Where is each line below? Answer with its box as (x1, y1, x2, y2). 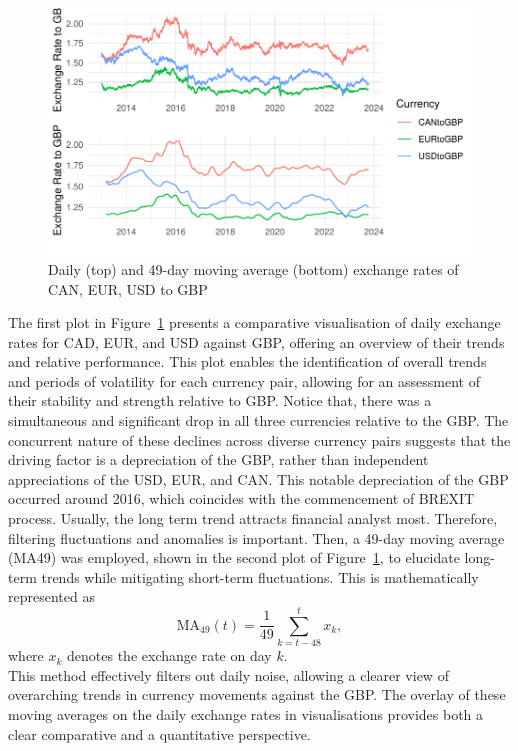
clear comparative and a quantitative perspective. (8, 723, 311, 744)
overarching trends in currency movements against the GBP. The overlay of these (8, 684, 506, 705)
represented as (8, 586, 95, 607)
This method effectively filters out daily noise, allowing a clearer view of (8, 664, 449, 685)
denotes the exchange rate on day (67, 645, 272, 666)
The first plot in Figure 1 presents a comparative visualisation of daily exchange (8, 312, 501, 333)
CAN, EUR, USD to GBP (48, 278, 208, 299)
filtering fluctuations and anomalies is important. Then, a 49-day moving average (8, 527, 505, 548)
